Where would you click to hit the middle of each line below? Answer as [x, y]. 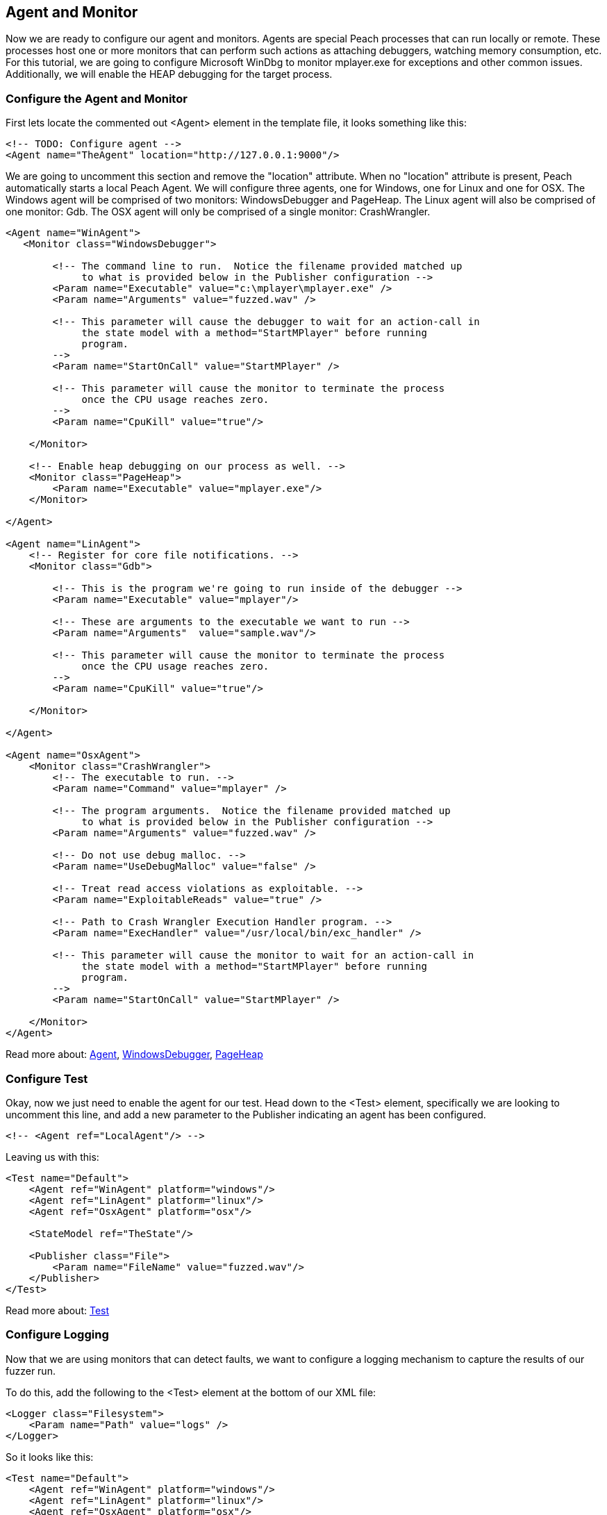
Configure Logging [57, 1335]
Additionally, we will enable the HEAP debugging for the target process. [169, 74]
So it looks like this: [50, 1457]
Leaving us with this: [52, 1157]
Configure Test [47, 1078]
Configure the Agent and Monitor [97, 98]
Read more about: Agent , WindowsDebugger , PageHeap [134, 1054]
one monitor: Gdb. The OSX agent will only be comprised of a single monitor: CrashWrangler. [218, 212]
